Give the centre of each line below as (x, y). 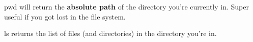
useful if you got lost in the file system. (65, 16)
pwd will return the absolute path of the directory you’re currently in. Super (126, 6)
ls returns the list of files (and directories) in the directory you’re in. (110, 33)
